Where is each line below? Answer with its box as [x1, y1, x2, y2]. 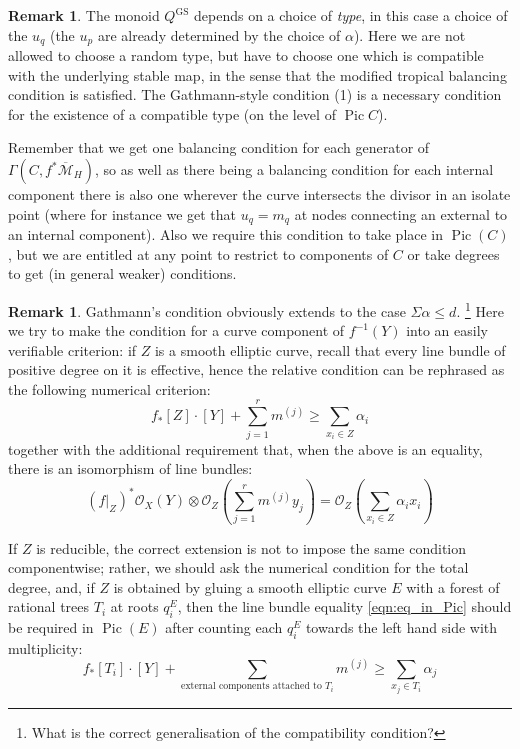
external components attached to [181, 681, 322, 692]
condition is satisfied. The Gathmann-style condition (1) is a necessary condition [8, 84, 502, 105]
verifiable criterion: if [8, 339, 137, 360]
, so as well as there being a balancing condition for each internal [94, 159, 494, 180]
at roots [110, 596, 159, 617]
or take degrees [407, 243, 500, 264]
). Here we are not [353, 24, 466, 45]
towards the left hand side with [305, 617, 498, 638]
